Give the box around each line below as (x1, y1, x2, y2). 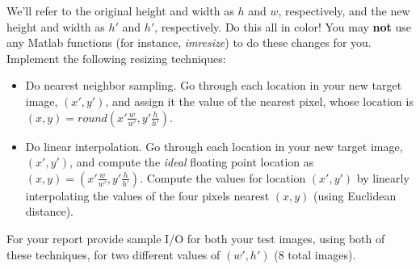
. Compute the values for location (140, 169, 306, 186)
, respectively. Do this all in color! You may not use (154, 18, 412, 35)
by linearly (356, 169, 409, 186)
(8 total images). (274, 246, 356, 263)
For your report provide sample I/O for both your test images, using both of (6, 229, 385, 246)
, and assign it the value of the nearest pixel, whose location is (105, 92, 414, 109)
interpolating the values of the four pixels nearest (25, 187, 270, 204)
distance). (25, 203, 73, 220)
